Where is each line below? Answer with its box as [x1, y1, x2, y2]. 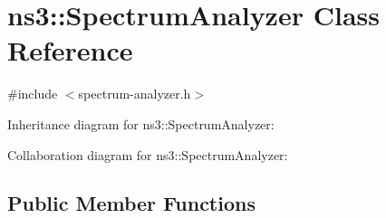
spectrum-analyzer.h [78, 84, 191, 103]
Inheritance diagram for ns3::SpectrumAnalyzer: [7, 114, 275, 133]
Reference [7, 32, 133, 69]
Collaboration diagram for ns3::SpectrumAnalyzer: [7, 145, 288, 164]
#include [7, 84, 58, 103]
